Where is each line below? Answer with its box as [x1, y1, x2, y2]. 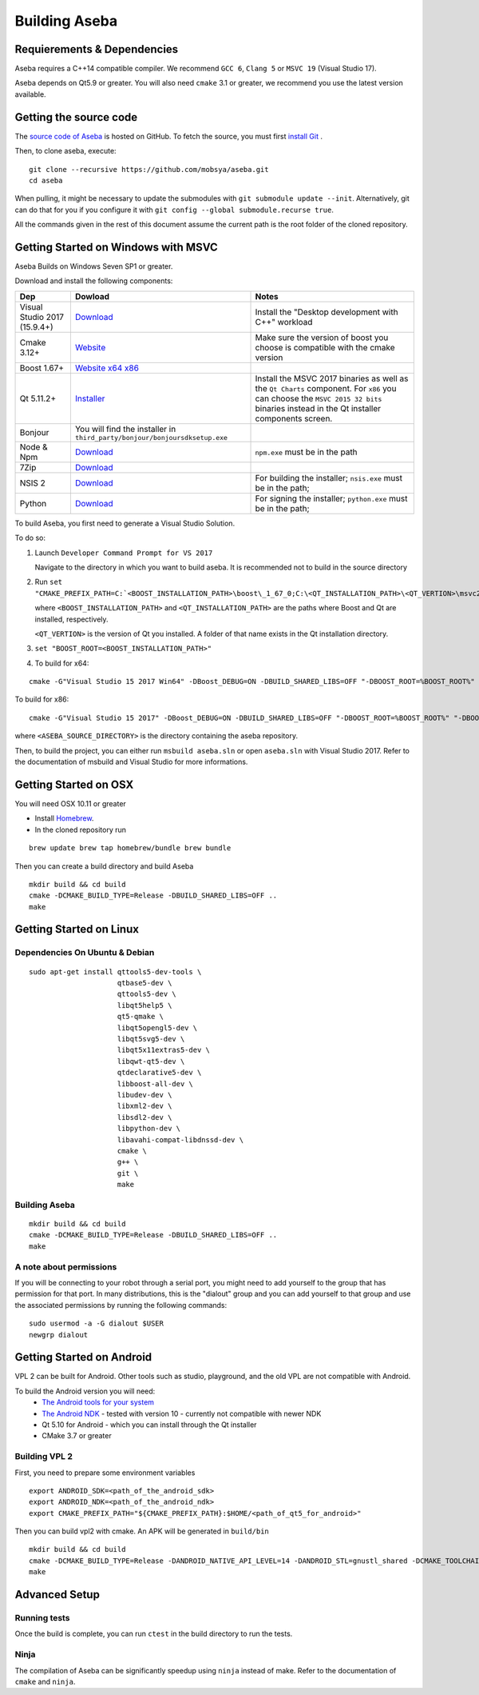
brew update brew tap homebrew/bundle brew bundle [29, 844, 232, 853]
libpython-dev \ [117, 1124, 181, 1133]
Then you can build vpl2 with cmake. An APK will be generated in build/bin [14, 1526, 269, 1536]
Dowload [74, 290, 110, 302]
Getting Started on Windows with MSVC [14, 240, 219, 254]
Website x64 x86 [74, 362, 140, 374]
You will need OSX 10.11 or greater [14, 798, 127, 808]
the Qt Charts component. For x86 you [255, 382, 397, 394]
